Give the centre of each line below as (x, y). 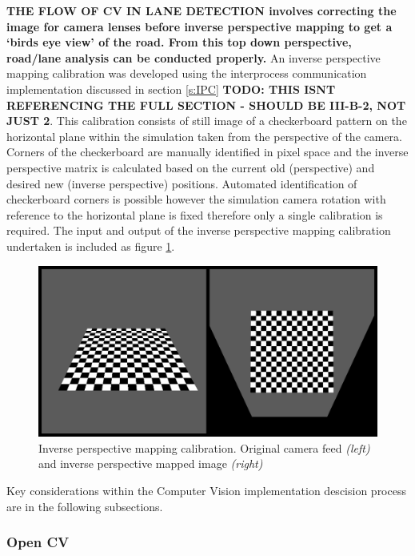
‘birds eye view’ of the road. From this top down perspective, (179, 42)
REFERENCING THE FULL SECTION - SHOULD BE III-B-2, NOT (206, 105)
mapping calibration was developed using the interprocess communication (187, 73)
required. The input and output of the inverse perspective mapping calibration (199, 230)
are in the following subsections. (85, 506)
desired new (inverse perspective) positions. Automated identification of (182, 183)
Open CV (38, 542)
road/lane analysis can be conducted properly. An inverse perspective (194, 57)
